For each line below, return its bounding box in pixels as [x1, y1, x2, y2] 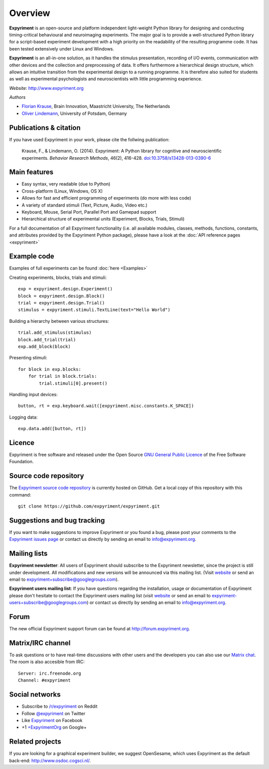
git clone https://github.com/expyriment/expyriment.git [18, 504, 160, 509]
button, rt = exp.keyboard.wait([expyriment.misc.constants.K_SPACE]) [18, 403, 194, 409]
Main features [9, 168, 54, 177]
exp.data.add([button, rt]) [18, 426, 87, 432]
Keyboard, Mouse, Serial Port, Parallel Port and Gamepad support [21, 209, 156, 215]
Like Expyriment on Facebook [21, 717, 83, 723]
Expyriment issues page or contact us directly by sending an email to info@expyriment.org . [9, 536, 197, 542]
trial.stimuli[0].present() [39, 380, 108, 386]
